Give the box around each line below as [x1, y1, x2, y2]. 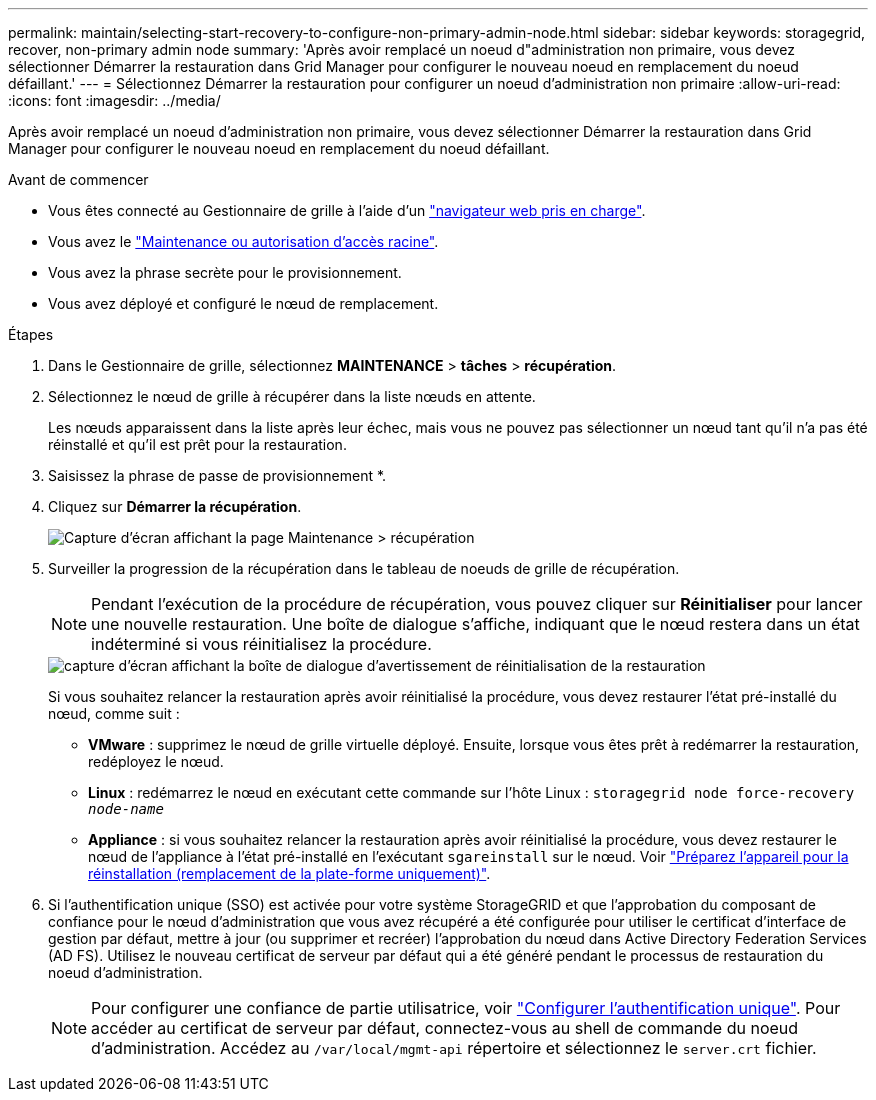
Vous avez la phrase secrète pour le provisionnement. [48, 264, 402, 281]
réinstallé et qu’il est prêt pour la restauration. [48, 436, 347, 453]
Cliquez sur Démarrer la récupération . [48, 498, 302, 515]
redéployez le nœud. [88, 753, 224, 770]
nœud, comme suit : [48, 705, 180, 722]
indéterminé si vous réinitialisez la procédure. [91, 634, 432, 654]
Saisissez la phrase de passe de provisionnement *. [48, 467, 387, 484]
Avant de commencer [8, 171, 149, 188]
